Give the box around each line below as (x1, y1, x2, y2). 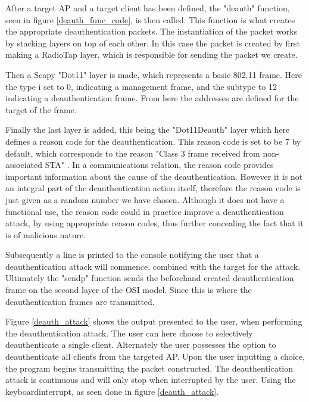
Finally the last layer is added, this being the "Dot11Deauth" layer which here (5, 123, 290, 136)
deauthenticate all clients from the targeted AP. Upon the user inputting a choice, (5, 350, 305, 363)
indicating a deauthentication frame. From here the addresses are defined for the (5, 92, 299, 104)
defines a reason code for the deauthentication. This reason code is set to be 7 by (5, 135, 301, 147)
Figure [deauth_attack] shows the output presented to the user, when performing (5, 315, 302, 328)
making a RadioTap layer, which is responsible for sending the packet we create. (5, 48, 298, 61)
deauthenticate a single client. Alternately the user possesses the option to (5, 338, 276, 351)
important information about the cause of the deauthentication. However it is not (5, 170, 303, 182)
